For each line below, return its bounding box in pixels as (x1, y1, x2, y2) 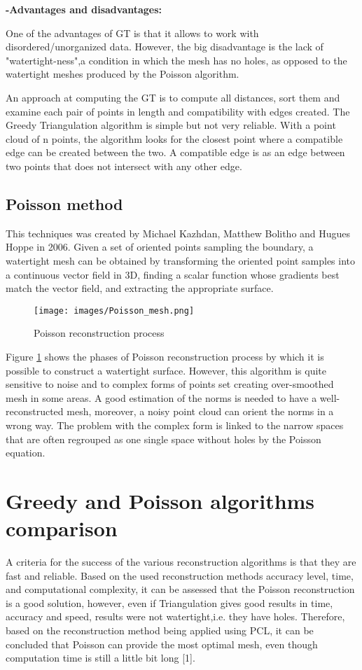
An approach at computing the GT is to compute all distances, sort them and (6, 90, 340, 104)
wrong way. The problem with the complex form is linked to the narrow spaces (6, 417, 344, 432)
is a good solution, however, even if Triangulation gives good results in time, (6, 595, 333, 610)
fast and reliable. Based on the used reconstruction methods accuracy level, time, (6, 568, 354, 582)
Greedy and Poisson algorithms (6, 486, 315, 515)
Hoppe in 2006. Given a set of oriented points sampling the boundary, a (6, 239, 314, 254)
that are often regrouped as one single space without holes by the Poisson (6, 431, 321, 446)
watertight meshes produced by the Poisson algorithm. (6, 67, 239, 81)
